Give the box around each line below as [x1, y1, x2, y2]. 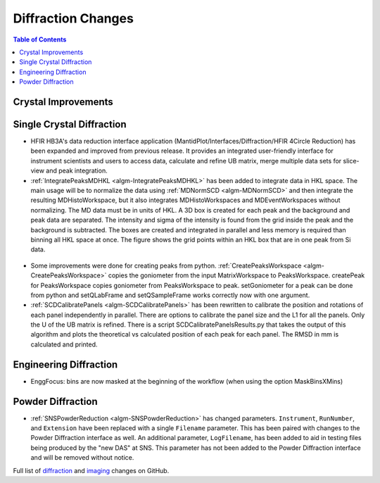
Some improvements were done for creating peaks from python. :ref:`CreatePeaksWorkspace [30, 261, 302, 270]
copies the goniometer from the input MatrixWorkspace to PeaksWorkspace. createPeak [108, 271, 365, 280]
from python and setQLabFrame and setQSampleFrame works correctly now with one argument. [30, 291, 310, 299]
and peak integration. [46, 166, 108, 175]
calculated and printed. [30, 340, 98, 349]
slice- [343, 156, 360, 165]
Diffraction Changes [13, 11, 134, 26]
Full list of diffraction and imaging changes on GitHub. [13, 466, 170, 475]
